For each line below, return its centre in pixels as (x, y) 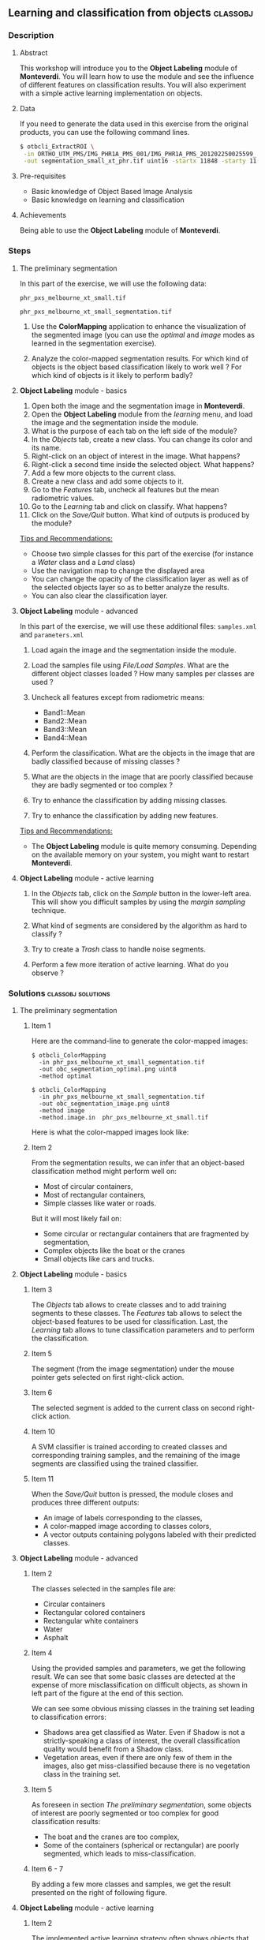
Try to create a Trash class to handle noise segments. (119, 949)
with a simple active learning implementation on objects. (111, 93)
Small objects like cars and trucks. (99, 1258)
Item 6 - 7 (47, 1868)
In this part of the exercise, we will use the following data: (113, 283)
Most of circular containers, (88, 1186)
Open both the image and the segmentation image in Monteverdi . (138, 406)
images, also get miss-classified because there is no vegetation (147, 1766)
